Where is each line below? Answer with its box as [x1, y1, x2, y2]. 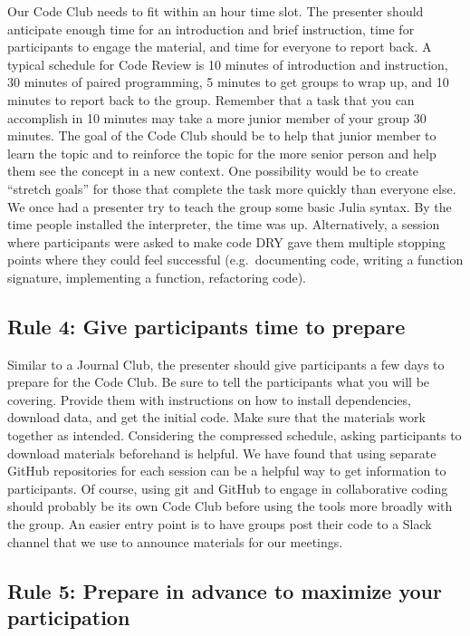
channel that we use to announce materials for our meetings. [7, 532, 343, 551]
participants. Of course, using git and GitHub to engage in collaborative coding [7, 478, 448, 497]
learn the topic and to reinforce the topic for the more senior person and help [7, 143, 436, 162]
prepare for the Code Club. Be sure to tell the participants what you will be [7, 372, 430, 391]
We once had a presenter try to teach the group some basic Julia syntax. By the [7, 197, 452, 216]
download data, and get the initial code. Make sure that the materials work [7, 408, 426, 427]
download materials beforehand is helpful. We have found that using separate [7, 443, 436, 462]
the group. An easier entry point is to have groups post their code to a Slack [7, 515, 432, 534]
